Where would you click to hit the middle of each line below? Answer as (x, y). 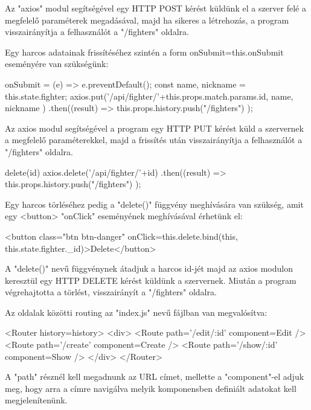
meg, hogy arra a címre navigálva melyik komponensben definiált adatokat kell (151, 388)
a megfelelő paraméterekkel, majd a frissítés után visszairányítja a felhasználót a (154, 140)
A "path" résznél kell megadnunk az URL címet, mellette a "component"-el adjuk (155, 376)
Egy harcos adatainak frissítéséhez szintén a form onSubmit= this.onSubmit (144, 52)
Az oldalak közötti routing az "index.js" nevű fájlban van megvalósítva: (136, 312)
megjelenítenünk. (36, 400)
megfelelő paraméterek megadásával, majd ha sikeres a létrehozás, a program (147, 20)
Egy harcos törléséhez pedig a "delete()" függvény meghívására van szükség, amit (154, 204)
